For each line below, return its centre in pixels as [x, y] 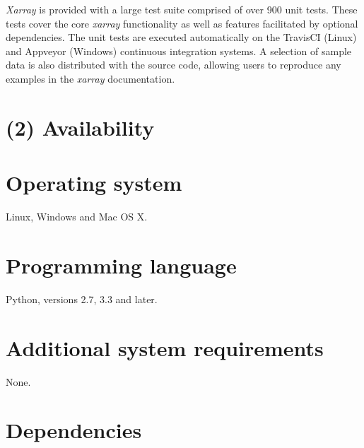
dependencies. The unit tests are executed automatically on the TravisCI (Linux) [181, 37]
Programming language [121, 265]
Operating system [94, 183]
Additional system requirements [165, 347]
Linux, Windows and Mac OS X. [77, 217]
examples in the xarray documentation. [90, 78]
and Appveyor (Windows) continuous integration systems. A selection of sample [179, 51]
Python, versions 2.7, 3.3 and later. [82, 299]
